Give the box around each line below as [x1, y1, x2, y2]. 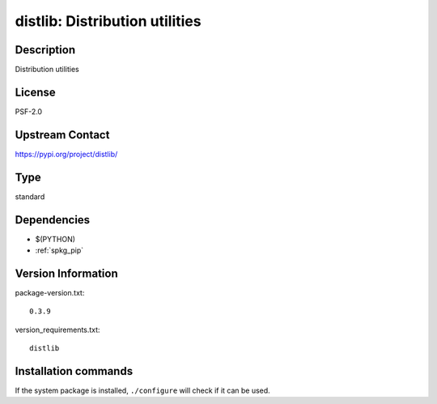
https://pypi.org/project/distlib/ [15, 149, 118, 159]
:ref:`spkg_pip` [35, 245, 84, 255]
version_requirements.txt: [15, 325, 100, 334]
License [15, 85, 56, 99]
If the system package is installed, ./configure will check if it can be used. [15, 385, 270, 396]
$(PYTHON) [35, 234, 76, 244]
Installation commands [15, 364, 134, 378]
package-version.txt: [15, 287, 85, 297]
